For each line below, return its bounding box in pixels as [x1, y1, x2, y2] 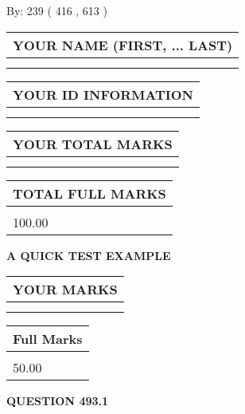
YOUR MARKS [13, 280, 118, 299]
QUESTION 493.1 [6, 392, 109, 409]
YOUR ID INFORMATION [13, 85, 193, 104]
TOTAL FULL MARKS [13, 183, 166, 203]
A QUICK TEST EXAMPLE [6, 246, 171, 263]
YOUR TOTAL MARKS [13, 134, 173, 153]
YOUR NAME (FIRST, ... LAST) [13, 35, 233, 54]
